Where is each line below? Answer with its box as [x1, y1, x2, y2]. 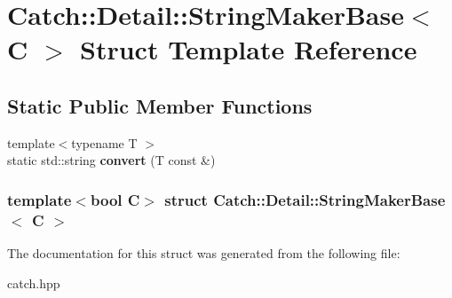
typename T [71, 133, 138, 152]
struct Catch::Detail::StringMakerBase [164, 188, 446, 210]
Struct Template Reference [80, 31, 417, 67]
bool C [90, 188, 140, 210]
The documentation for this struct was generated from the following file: [7, 244, 400, 263]
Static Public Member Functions [7, 91, 313, 119]
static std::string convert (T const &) [7, 151, 216, 169]
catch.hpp [7, 273, 60, 292]
